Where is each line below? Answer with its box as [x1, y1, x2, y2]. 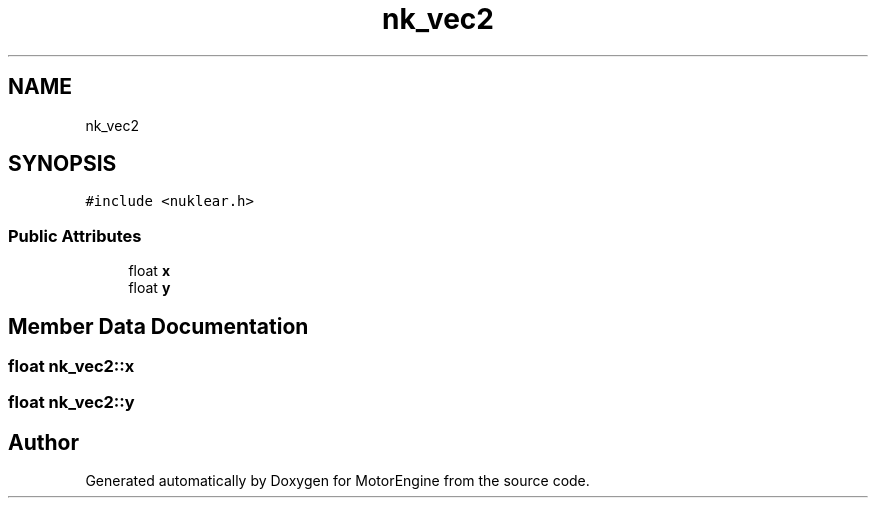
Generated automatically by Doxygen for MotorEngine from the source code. [85, 472, 590, 490]
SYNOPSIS [8, 151, 117, 177]
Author [8, 429, 79, 455]
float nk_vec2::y [8, 392, 135, 413]
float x [128, 262, 170, 280]
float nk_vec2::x [8, 356, 135, 377]
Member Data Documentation [8, 313, 309, 339]
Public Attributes [8, 225, 142, 246]
